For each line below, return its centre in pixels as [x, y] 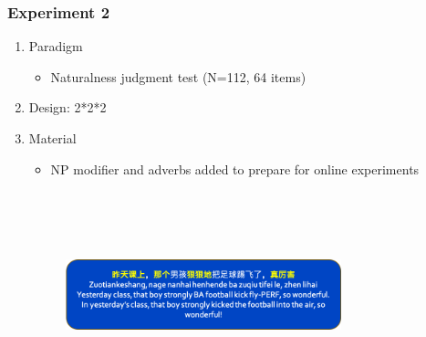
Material [52, 138]
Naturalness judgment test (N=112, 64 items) [178, 76]
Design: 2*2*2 [68, 107]
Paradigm [56, 46]
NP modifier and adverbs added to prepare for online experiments [235, 168]
